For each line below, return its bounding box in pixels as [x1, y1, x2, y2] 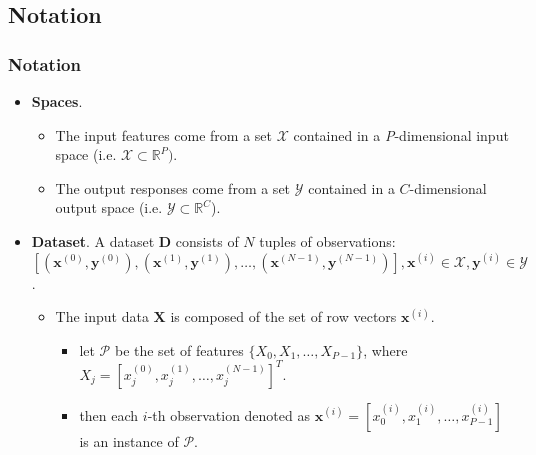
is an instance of [79, 430, 179, 451]
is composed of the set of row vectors [170, 306, 397, 327]
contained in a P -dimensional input [293, 124, 509, 145]
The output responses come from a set [55, 177, 291, 198]
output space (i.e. [55, 197, 163, 218]
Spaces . [31, 91, 83, 111]
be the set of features [114, 339, 244, 360]
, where [363, 339, 408, 360]
